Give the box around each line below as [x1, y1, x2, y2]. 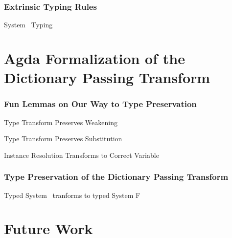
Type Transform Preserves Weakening [4, 117, 117, 127]
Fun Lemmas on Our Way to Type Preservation [4, 98, 197, 110]
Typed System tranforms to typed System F [4, 190, 140, 200]
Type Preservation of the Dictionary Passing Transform [4, 171, 229, 183]
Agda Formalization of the [4, 48, 185, 68]
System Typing [4, 20, 53, 30]
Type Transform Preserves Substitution [4, 133, 122, 144]
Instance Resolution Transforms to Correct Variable [4, 150, 159, 160]
